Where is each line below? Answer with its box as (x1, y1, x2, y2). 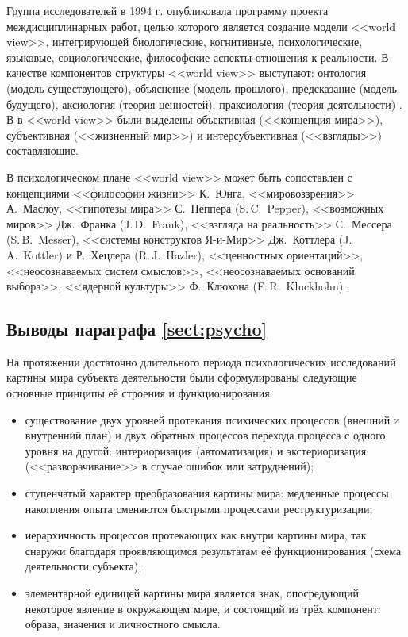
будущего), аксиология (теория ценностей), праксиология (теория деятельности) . (6, 95, 402, 112)
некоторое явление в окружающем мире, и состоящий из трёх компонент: (25, 600, 381, 616)
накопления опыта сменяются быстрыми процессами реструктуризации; (25, 500, 373, 516)
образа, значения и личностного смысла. (25, 616, 221, 632)
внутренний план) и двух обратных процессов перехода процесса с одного (25, 427, 386, 443)
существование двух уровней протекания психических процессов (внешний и (25, 411, 400, 428)
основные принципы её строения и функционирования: (6, 385, 273, 401)
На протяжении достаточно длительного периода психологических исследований (6, 353, 396, 370)
